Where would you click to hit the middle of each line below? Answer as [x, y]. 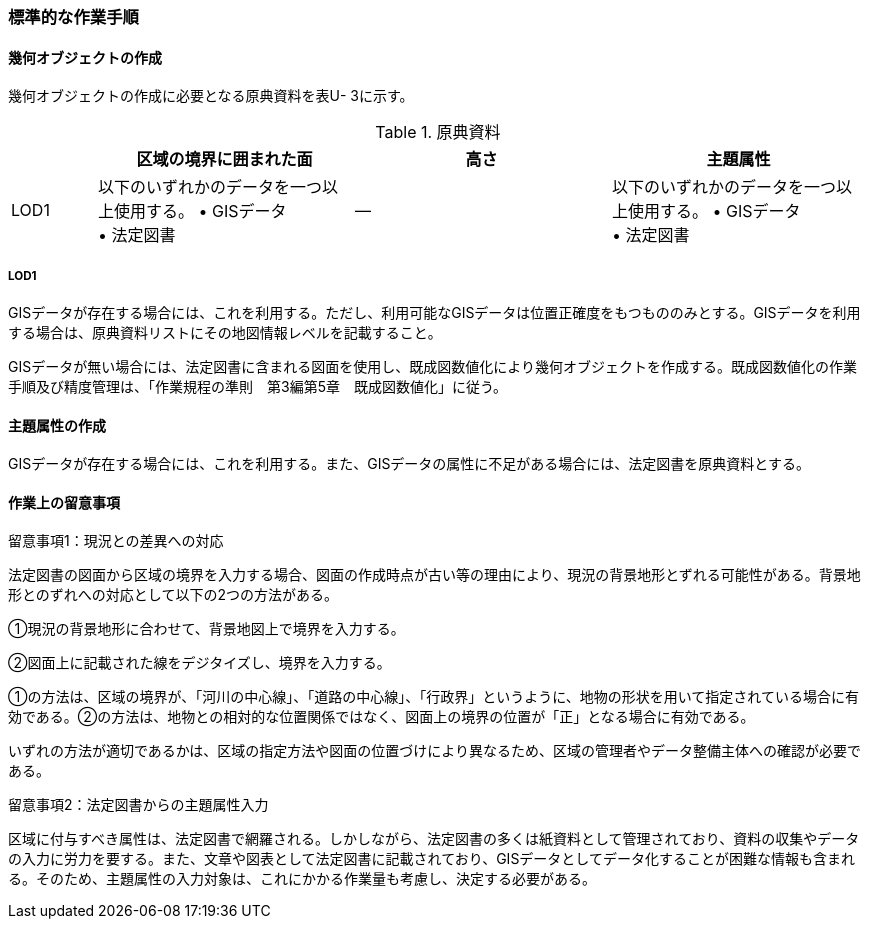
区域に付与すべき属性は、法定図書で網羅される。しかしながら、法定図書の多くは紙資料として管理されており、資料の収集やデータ [434, 839]
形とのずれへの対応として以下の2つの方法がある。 [173, 595]
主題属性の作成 [57, 425]
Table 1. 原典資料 [438, 132]
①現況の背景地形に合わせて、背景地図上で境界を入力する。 [206, 629]
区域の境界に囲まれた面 [224, 159]
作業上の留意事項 [64, 502]
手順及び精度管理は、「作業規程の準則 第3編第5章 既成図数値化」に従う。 [258, 386]
